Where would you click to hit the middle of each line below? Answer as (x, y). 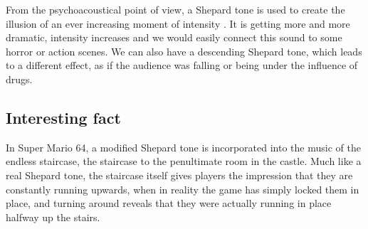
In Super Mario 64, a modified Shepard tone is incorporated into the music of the (183, 147)
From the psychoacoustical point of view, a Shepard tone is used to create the (175, 9)
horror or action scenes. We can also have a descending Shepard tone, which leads (184, 51)
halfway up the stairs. (53, 217)
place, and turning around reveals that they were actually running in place (169, 203)
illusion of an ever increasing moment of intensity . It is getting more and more (178, 23)
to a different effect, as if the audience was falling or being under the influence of (182, 65)
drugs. (19, 79)
